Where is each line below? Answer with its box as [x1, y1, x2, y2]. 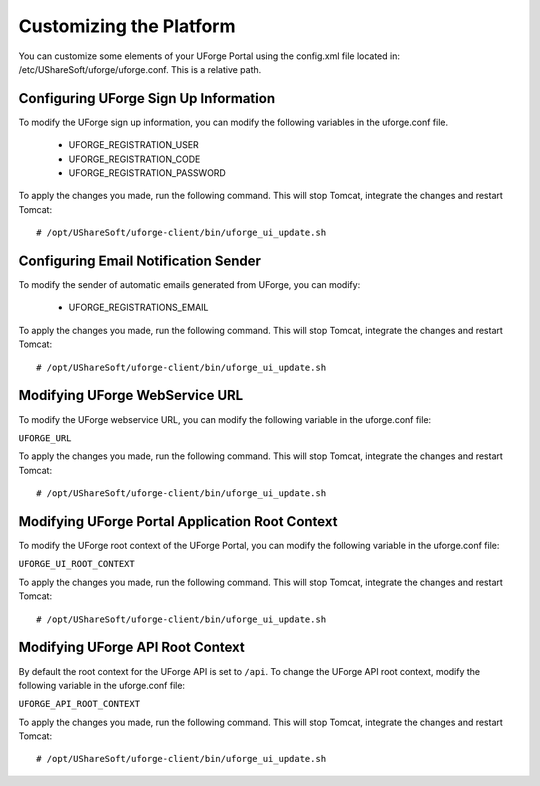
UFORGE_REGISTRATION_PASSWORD [68, 167, 227, 179]
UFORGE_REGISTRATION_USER [68, 139, 199, 151]
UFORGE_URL [18, 432, 72, 444]
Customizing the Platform [18, 15, 236, 37]
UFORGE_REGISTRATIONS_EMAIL [68, 301, 209, 314]
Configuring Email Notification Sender [18, 253, 262, 269]
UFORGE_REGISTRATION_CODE [68, 153, 201, 165]
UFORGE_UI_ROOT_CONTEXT [18, 558, 135, 570]
